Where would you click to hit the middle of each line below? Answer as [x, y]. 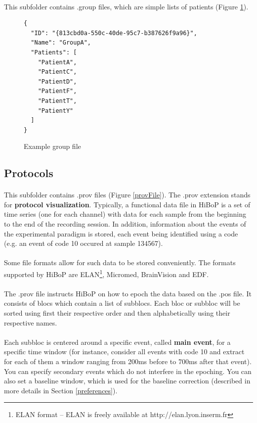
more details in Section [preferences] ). [61, 390]
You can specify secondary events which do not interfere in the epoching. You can [128, 371]
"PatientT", [57, 101]
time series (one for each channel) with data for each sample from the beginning [125, 214]
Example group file [52, 146]
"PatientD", [57, 81]
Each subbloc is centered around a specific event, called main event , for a [117, 342]
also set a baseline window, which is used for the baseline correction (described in [127, 381]
